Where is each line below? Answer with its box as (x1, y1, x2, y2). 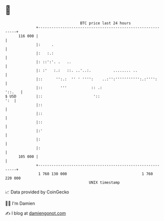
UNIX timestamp (89, 180, 120, 185)
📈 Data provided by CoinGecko (5, 189, 69, 195)
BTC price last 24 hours (80, 21, 131, 26)
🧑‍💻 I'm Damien (5, 200, 35, 206)
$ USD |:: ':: (5, 94, 100, 99)
